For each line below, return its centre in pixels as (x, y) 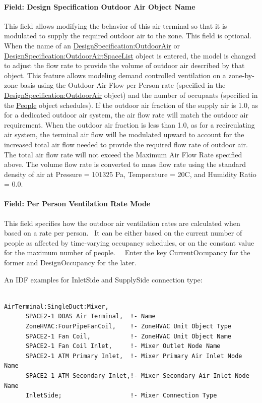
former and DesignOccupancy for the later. (70, 263)
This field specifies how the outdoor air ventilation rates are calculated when (122, 223)
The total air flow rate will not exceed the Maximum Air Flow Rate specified (123, 154)
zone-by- (241, 75)
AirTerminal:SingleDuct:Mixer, (56, 306)
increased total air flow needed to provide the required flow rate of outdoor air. (126, 144)
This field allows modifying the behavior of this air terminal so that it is (116, 25)
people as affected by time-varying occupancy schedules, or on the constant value (129, 242)
